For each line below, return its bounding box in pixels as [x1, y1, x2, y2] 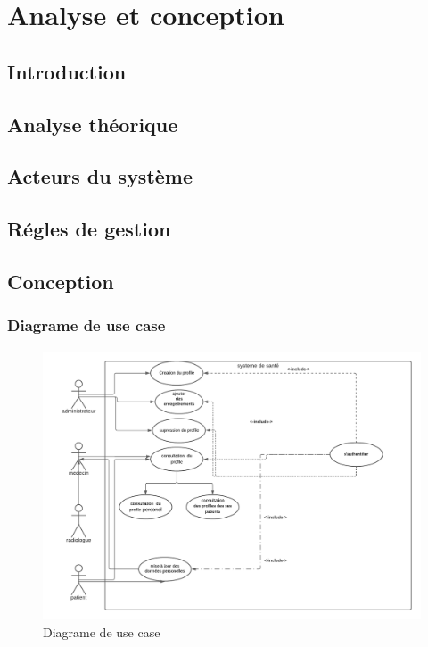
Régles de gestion [7, 215, 171, 243]
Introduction [7, 57, 127, 85]
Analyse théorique [7, 110, 178, 137]
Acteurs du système [7, 162, 193, 190]
